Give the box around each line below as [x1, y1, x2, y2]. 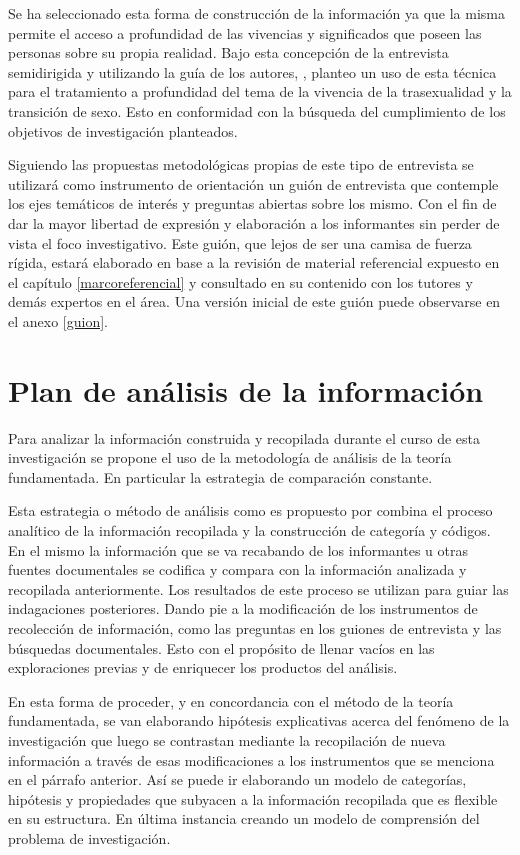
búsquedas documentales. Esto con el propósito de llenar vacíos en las [8, 637, 435, 658]
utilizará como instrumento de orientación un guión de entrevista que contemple [8, 173, 499, 194]
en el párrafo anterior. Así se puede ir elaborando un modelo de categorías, [8, 769, 467, 790]
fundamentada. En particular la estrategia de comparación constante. [8, 466, 433, 487]
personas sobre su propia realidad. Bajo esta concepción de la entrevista [8, 42, 449, 63]
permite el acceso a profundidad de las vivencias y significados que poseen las [8, 22, 482, 43]
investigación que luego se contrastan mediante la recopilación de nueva [8, 729, 446, 750]
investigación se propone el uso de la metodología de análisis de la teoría [8, 447, 452, 468]
